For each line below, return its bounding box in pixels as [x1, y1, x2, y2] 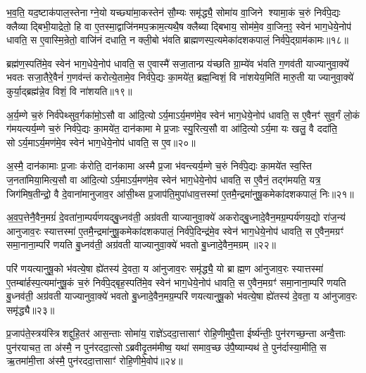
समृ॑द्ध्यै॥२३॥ [6, 302, 55, 317]
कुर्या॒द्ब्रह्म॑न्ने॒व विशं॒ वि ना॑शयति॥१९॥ [6, 83, 132, 98]
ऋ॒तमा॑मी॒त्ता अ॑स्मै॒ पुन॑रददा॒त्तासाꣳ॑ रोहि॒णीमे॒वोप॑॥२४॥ [6, 353, 183, 368]
